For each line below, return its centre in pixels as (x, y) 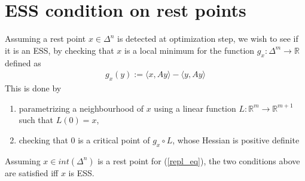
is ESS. (81, 172)
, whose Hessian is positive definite (236, 139)
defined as (23, 62)
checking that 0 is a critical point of (84, 139)
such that (36, 120)
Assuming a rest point (45, 39)
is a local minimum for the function (190, 50)
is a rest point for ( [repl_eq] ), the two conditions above (199, 160)
